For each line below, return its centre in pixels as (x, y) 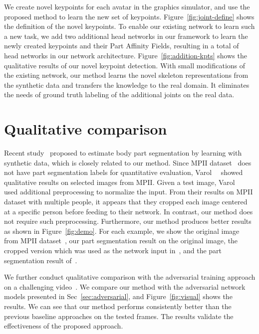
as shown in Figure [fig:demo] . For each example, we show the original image (122, 231)
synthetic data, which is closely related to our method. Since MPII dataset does (128, 162)
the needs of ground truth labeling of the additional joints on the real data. (119, 94)
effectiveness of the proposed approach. (64, 326)
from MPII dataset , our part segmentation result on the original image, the (121, 241)
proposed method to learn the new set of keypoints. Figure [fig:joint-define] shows (129, 16)
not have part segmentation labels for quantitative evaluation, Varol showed (124, 172)
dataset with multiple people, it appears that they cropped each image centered (126, 202)
